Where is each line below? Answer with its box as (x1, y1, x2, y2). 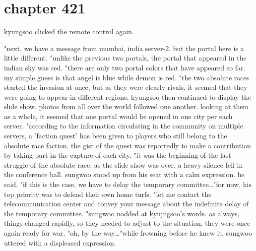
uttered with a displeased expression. (4, 237, 116, 248)
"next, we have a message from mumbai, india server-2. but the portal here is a (4, 43, 244, 53)
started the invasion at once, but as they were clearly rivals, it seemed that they (4, 82, 248, 92)
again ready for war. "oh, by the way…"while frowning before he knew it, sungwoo (4, 228, 252, 238)
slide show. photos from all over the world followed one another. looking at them (4, 101, 249, 112)
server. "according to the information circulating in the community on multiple (4, 121, 243, 131)
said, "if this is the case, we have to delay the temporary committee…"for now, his (4, 179, 252, 189)
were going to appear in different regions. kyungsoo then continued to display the (4, 91, 251, 102)
